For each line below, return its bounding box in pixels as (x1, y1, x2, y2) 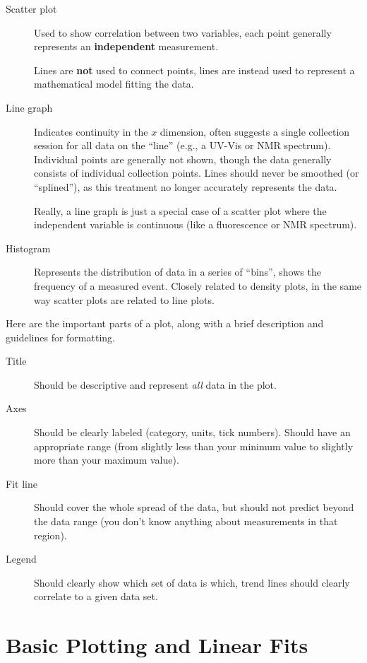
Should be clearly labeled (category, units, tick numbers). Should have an (34, 425, 351, 440)
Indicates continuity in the (34, 124, 148, 139)
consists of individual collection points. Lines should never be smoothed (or (34, 165, 359, 180)
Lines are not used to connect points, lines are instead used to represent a (34, 62, 355, 77)
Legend (6, 551, 37, 566)
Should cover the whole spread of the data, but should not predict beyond (34, 500, 354, 515)
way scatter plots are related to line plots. (34, 292, 215, 307)
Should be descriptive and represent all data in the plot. (34, 377, 277, 392)
